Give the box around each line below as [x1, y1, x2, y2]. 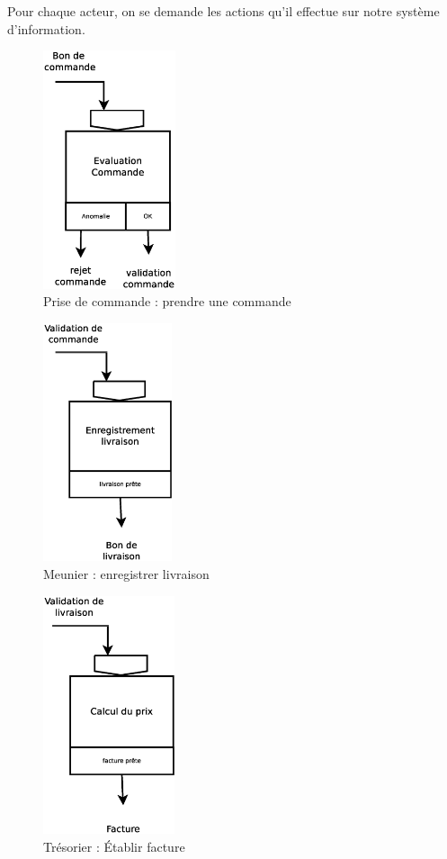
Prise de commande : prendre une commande [43, 292, 291, 311]
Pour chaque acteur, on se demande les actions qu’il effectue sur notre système [7, 2, 440, 20]
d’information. [7, 19, 85, 38]
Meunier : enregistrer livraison [43, 565, 210, 583]
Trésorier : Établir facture [43, 836, 185, 855]
